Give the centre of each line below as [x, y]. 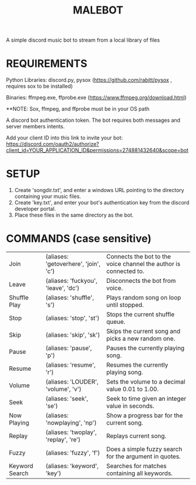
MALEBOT [98, 10]
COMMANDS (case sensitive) [79, 239]
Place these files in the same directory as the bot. [74, 215]
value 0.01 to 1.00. [132, 389]
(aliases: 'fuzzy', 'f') [73, 453]
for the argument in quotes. [143, 456]
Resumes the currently [137, 365]
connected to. [125, 271]
